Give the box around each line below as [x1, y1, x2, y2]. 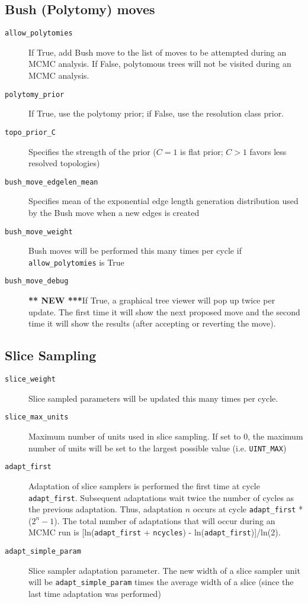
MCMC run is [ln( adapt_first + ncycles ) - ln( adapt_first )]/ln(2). [28, 526, 281, 538]
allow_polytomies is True [28, 256, 124, 268]
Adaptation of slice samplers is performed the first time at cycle [28, 479, 260, 492]
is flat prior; [180, 145, 223, 157]
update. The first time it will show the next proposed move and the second [28, 305, 300, 318]
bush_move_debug [5, 277, 69, 286]
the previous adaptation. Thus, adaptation [28, 503, 183, 515]
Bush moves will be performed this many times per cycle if [28, 244, 242, 257]
